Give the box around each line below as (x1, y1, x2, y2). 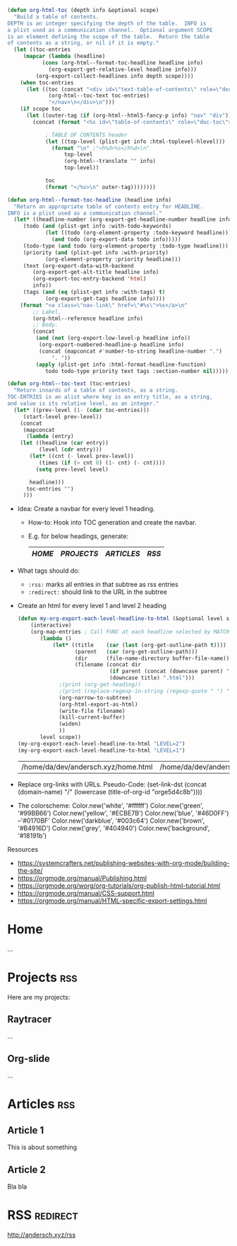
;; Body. (32, 321, 59, 328)
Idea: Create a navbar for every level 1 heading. (17, 505, 155, 513)
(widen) (59, 721, 81, 728)
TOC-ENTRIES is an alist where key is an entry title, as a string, (7, 394, 213, 401)
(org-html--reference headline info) (32, 315, 143, 322)
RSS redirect (7, 1207, 79, 1223)
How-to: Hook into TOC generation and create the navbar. (28, 518, 197, 527)
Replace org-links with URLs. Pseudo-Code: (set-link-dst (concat (17, 779, 207, 789)
